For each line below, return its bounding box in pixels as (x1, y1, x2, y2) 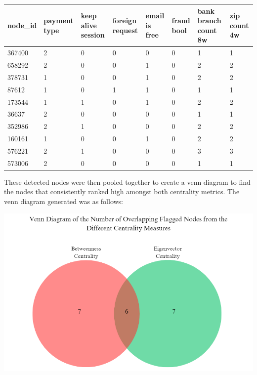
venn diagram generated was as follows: (4, 196, 124, 206)
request (112, 25, 138, 35)
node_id (7, 20, 37, 30)
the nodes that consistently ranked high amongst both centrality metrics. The (4, 186, 240, 197)
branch (197, 15, 221, 26)
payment (43, 15, 74, 26)
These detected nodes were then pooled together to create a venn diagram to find (4, 176, 251, 187)
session (81, 30, 105, 40)
